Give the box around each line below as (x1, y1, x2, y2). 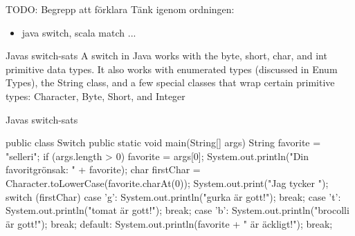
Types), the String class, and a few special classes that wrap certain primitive (6, 75, 335, 90)
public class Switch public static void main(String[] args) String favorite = (6, 135, 321, 150)
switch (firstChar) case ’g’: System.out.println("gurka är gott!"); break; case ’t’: (6, 189, 341, 204)
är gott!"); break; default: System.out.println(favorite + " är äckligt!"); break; (6, 216, 333, 230)
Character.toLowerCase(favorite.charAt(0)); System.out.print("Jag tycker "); (6, 175, 329, 190)
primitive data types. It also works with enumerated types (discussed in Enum (6, 61, 338, 76)
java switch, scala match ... (21, 25, 136, 39)
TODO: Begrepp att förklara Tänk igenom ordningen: (6, 2, 235, 16)
